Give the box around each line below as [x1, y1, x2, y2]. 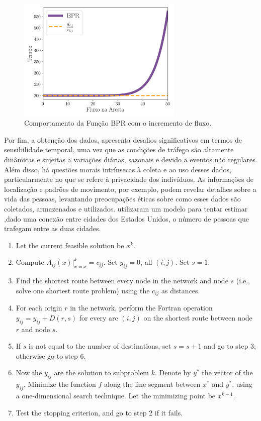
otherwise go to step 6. [16, 350, 86, 361]
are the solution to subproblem [54, 367, 149, 378]
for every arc [79, 312, 118, 323]
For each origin [16, 302, 62, 313]
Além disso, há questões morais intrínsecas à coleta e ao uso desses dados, [4, 164, 232, 174]
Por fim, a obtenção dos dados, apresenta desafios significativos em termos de [4, 134, 242, 145]
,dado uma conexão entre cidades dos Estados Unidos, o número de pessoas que [4, 213, 249, 224]
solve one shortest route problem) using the [16, 285, 150, 295]
